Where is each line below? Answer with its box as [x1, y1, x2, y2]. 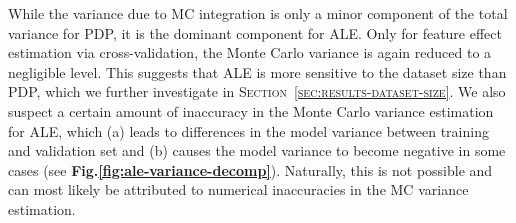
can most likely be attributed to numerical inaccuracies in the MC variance [8, 179, 469, 200]
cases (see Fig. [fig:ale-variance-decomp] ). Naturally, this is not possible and [8, 159, 493, 180]
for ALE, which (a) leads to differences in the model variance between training [8, 120, 489, 141]
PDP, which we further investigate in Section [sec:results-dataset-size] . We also [8, 81, 506, 102]
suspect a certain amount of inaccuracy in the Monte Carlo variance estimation [8, 100, 494, 121]
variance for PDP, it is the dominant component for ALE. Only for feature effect [8, 22, 502, 43]
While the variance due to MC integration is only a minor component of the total [8, 3, 508, 23]
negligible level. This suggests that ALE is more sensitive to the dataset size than [8, 61, 507, 82]
